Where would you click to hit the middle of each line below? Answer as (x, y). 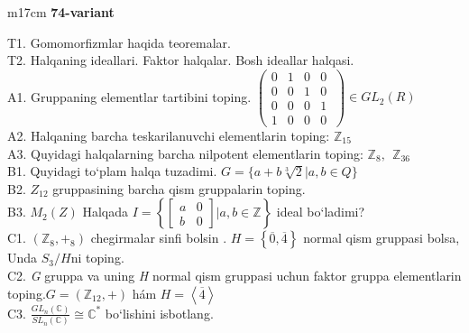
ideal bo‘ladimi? (321, 212)
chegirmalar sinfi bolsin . (159, 238)
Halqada (106, 212)
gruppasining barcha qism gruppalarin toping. (179, 188)
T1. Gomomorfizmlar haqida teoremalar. (119, 42)
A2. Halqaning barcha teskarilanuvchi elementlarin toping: (169, 135)
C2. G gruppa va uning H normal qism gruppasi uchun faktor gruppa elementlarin (234, 275)
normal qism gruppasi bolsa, (382, 238)
